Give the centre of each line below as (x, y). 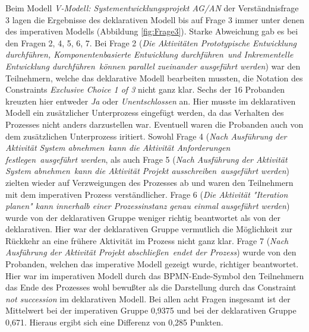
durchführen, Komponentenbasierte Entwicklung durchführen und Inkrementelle (149, 54)
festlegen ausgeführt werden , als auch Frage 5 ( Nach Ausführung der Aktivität (146, 159)
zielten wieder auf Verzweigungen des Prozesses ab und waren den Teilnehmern (149, 182)
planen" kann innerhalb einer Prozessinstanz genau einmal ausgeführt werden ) (148, 206)
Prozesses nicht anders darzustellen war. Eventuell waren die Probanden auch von (154, 124)
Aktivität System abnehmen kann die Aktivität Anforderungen (118, 148)
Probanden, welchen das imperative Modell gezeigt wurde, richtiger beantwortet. (152, 264)
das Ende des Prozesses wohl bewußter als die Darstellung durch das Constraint (151, 287)
